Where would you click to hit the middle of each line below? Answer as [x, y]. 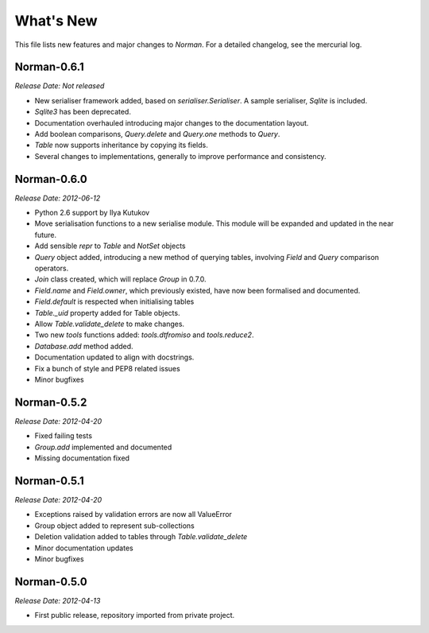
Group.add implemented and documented [103, 447]
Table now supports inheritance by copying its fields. [121, 145]
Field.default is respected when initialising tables [114, 301]
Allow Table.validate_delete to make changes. [110, 324]
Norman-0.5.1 [50, 481]
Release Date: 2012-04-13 [58, 600]
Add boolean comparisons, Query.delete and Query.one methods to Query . [157, 134]
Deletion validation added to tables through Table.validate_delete [141, 537]
